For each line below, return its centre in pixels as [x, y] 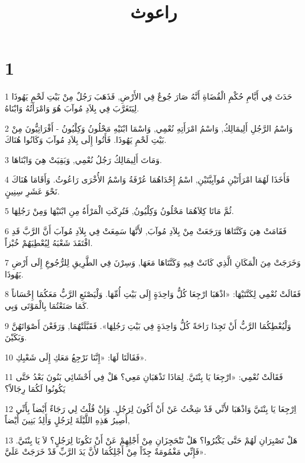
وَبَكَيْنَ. [16, 337]
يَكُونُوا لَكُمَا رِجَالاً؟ [35, 388]
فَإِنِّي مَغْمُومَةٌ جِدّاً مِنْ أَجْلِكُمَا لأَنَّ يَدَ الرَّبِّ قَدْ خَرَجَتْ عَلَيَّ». [106, 451]
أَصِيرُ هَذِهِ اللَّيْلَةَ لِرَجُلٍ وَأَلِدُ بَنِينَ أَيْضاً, [67, 420]
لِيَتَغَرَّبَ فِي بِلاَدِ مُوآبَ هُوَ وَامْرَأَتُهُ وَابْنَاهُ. [72, 108]
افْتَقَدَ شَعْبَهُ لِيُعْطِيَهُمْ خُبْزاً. [49, 242]
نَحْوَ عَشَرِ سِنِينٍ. [32, 191]
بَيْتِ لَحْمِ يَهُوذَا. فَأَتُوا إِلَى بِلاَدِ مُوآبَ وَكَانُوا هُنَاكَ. [86, 140]
